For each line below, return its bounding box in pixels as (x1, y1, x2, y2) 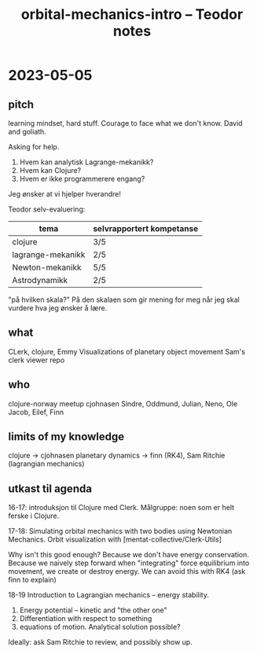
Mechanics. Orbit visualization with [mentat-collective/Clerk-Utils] (8, 535, 222, 544)
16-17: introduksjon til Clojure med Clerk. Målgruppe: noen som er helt (8, 503, 234, 513)
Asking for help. (8, 142, 60, 151)
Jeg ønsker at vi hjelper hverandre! (8, 189, 122, 198)
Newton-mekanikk (12, 262, 82, 273)
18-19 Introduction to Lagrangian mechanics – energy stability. (8, 590, 210, 600)
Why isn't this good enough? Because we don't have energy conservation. (8, 550, 249, 560)
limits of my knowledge (8, 430, 125, 443)
